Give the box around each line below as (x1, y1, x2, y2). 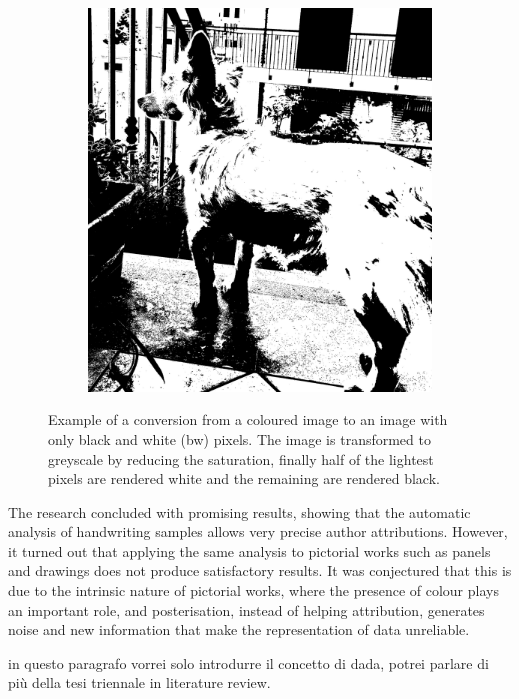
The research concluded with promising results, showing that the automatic (8, 501, 471, 522)
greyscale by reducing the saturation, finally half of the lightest (48, 448, 434, 469)
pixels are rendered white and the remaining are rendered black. (48, 468, 440, 489)
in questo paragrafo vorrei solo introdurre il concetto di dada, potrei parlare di (8, 652, 489, 673)
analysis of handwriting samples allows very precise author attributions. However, (8, 521, 508, 542)
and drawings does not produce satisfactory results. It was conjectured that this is (8, 560, 512, 581)
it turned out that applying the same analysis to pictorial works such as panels (8, 540, 491, 561)
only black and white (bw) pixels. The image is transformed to (48, 428, 431, 449)
